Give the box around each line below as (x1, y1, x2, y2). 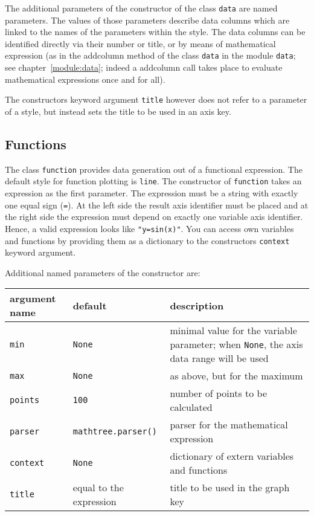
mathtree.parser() (72, 427, 157, 437)
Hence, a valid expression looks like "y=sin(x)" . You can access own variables (5, 222, 294, 234)
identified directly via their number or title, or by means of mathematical (5, 37, 276, 50)
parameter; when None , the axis (170, 337, 303, 352)
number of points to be (170, 386, 268, 401)
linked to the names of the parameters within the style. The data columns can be (5, 25, 306, 38)
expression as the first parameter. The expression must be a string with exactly (5, 187, 298, 199)
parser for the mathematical (170, 418, 288, 432)
